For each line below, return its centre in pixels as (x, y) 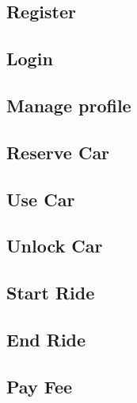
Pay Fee (40, 386)
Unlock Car (55, 246)
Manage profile (69, 105)
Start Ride (51, 293)
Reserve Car (58, 152)
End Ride (46, 339)
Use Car (41, 199)
